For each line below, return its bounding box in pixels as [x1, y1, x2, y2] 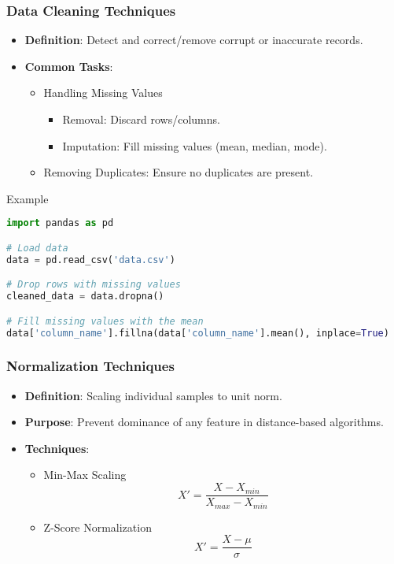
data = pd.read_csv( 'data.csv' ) [6, 254, 175, 265]
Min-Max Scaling [43, 466, 127, 483]
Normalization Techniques [6, 356, 175, 376]
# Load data [6, 242, 68, 254]
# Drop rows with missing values [6, 279, 181, 291]
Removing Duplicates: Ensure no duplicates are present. [43, 164, 314, 180]
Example [6, 190, 49, 206]
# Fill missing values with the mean [6, 315, 204, 327]
